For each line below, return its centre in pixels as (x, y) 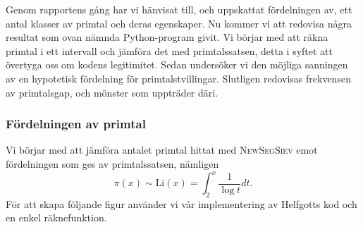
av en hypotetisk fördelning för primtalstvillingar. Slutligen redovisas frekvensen (178, 78)
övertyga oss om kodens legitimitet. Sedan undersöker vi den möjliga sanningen (177, 65)
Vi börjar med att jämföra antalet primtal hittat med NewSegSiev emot (162, 150)
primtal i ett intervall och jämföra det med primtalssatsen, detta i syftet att (170, 50)
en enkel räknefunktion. (56, 217)
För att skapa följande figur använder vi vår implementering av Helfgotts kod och (181, 203)
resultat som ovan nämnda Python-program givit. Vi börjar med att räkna (167, 37)
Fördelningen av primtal (76, 124)
